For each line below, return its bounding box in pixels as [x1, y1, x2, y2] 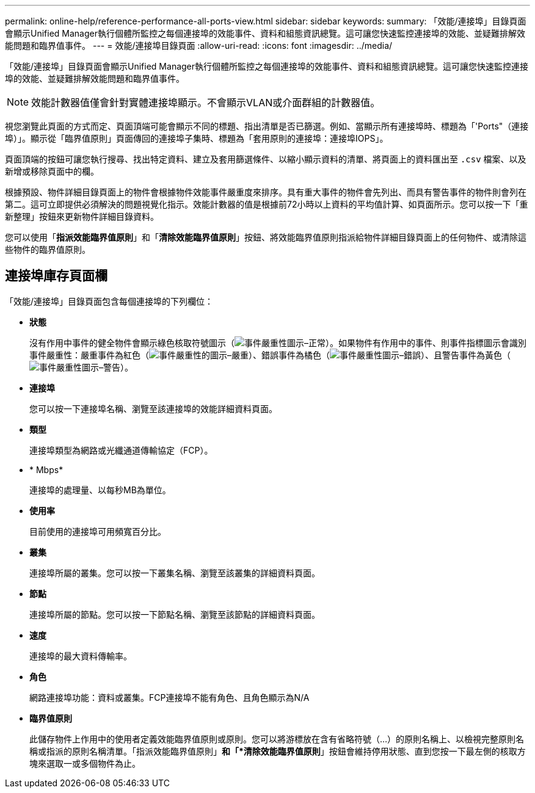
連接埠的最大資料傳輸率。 [29, 650, 132, 661]
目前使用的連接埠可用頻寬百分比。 [29, 526, 166, 537]
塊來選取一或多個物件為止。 [29, 758, 140, 769]
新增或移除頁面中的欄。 [5, 166, 99, 176]
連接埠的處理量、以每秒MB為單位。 [29, 484, 171, 495]
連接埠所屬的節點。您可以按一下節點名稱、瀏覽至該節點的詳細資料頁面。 [29, 609, 320, 620]
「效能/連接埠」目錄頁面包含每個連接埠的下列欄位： [5, 295, 214, 306]
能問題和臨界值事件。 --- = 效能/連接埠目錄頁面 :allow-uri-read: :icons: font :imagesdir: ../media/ [5, 40, 393, 51]
